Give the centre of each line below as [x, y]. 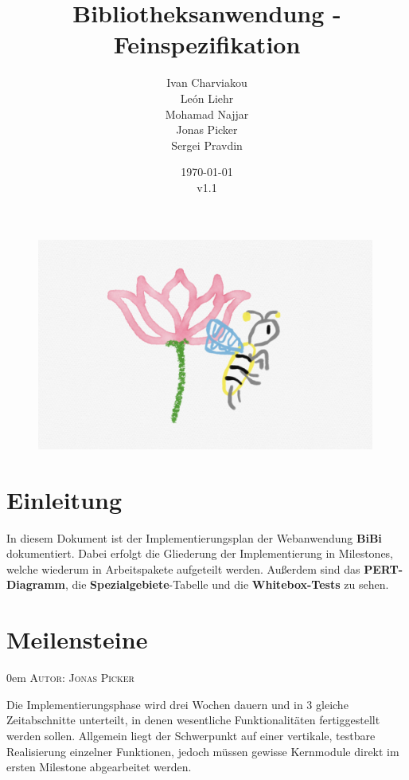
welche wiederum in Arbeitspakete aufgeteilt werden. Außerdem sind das [183, 568]
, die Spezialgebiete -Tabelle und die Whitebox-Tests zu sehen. [227, 584]
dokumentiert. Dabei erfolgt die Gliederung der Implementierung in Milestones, [200, 553]
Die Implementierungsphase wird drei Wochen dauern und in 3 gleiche [177, 704]
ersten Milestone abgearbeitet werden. [99, 767]
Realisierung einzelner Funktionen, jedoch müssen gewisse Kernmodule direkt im [203, 751]
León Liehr [207, 98]
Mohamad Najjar [207, 114]
